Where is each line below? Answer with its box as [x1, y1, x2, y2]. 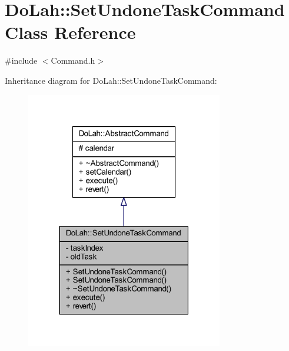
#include [5, 54, 38, 67]
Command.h [51, 54, 95, 67]
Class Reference [5, 20, 136, 44]
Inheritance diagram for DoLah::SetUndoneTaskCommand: [5, 74, 217, 86]
